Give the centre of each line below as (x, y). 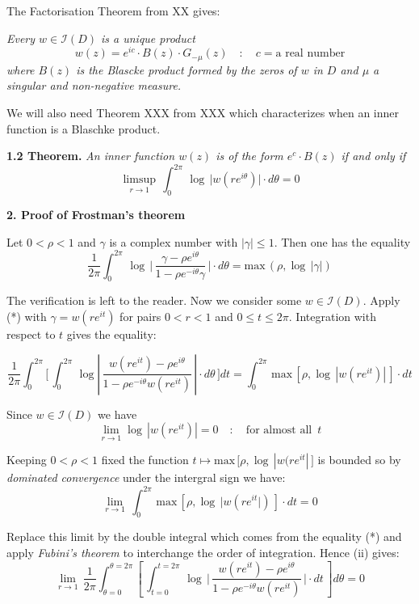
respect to (31, 334)
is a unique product (148, 38)
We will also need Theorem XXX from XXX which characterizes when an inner (203, 112)
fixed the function (145, 460)
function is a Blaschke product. (84, 128)
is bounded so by (359, 460)
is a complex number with (174, 241)
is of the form (249, 156)
